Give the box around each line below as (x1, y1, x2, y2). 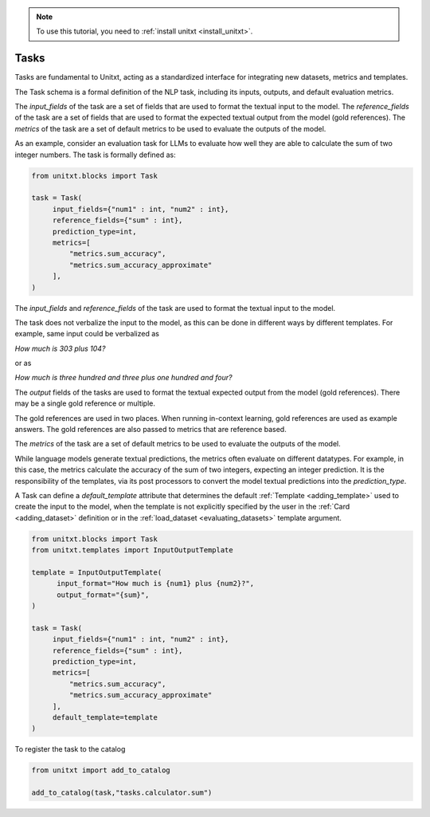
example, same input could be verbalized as (14, 329, 159, 339)
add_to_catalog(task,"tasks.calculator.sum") (31, 788, 213, 797)
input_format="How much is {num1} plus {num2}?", (57, 579, 255, 588)
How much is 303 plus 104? (14, 344, 106, 353)
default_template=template (52, 713, 158, 721)
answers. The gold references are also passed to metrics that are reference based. (14, 425, 287, 434)
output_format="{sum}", (57, 590, 150, 599)
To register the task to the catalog (14, 744, 126, 754)
